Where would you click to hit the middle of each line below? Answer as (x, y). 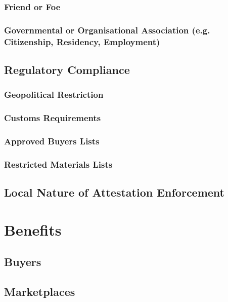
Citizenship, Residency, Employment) (82, 41)
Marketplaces (40, 292)
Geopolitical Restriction (54, 95)
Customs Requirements (53, 118)
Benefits (33, 229)
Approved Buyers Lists (52, 141)
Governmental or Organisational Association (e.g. (107, 30)
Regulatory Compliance (67, 69)
